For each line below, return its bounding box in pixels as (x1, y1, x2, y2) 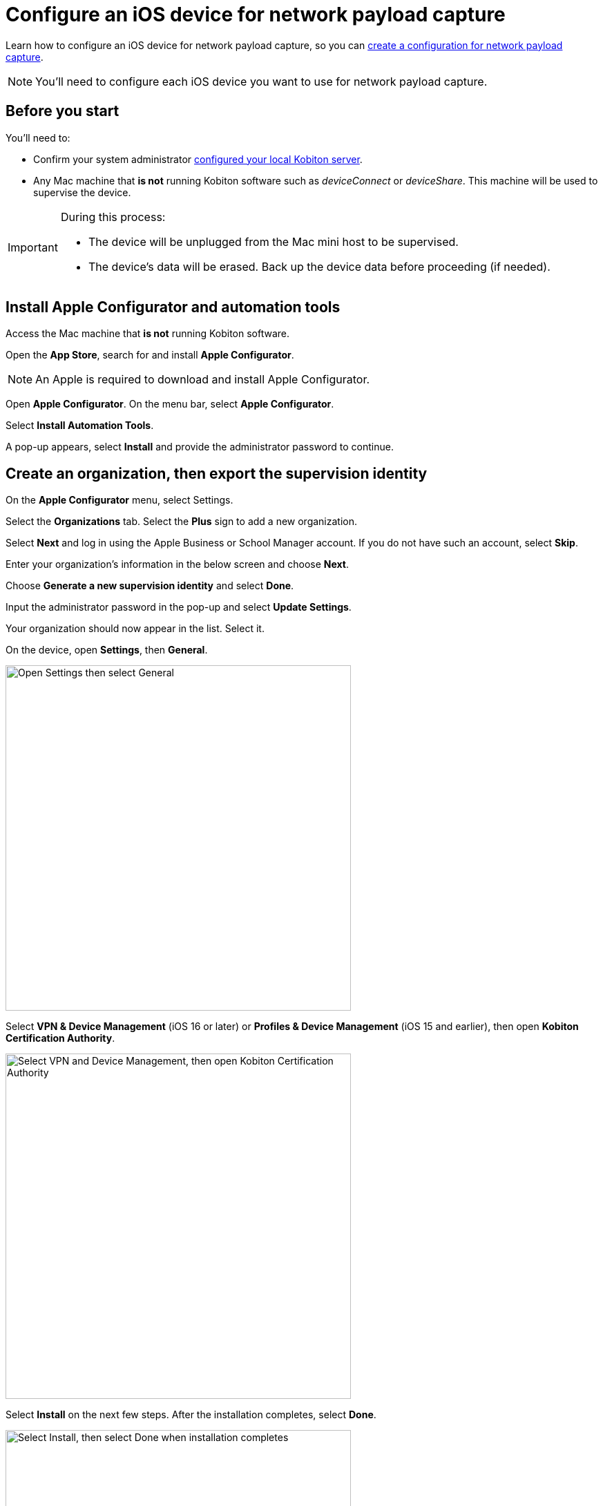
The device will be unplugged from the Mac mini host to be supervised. (88, 234, 459, 249)
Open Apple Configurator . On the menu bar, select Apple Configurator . (6, 398, 334, 410)
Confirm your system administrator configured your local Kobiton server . (33, 153, 363, 165)
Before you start (6, 102, 119, 120)
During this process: (60, 209, 166, 224)
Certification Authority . (6, 1032, 115, 1045)
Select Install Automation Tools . (6, 419, 154, 432)
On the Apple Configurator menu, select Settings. (6, 494, 233, 506)
